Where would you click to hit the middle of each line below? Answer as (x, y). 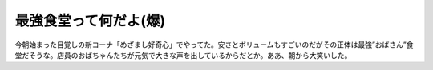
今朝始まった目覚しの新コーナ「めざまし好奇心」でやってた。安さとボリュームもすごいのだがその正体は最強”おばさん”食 (214, 45)
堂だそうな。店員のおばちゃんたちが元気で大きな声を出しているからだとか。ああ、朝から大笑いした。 (183, 55)
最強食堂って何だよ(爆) (90, 21)
